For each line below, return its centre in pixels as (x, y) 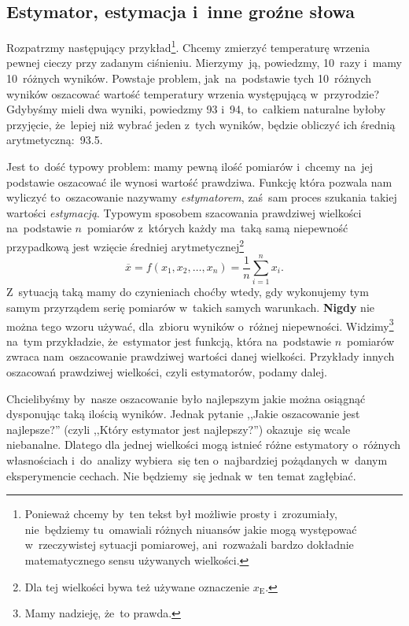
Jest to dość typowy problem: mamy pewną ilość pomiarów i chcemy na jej (190, 167)
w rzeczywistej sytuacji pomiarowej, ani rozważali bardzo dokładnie (189, 545)
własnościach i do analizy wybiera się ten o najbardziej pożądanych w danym (197, 459)
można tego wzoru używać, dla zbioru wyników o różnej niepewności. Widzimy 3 (200, 324)
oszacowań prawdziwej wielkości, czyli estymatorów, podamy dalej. (167, 371)
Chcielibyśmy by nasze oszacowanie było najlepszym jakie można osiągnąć (186, 398)
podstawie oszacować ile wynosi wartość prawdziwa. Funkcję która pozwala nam (199, 182)
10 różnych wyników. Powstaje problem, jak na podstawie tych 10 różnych (189, 78)
